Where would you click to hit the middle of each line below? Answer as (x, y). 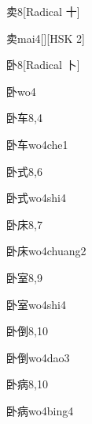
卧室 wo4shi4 (36, 304)
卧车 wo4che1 (37, 144)
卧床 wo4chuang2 (46, 251)
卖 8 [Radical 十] (43, 11)
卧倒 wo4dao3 (38, 357)
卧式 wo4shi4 (36, 198)
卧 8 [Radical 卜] (43, 65)
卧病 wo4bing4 (40, 410)
